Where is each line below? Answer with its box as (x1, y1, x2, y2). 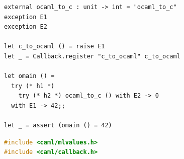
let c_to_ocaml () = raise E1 (4, 43, 105, 50)
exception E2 (4, 23, 47, 31)
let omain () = (4, 72, 55, 80)
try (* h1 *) (11, 82, 55, 90)
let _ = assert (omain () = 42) (4, 122, 112, 129)
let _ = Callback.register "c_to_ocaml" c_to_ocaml (4, 52, 180, 60)
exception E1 (4, 13, 47, 21)
